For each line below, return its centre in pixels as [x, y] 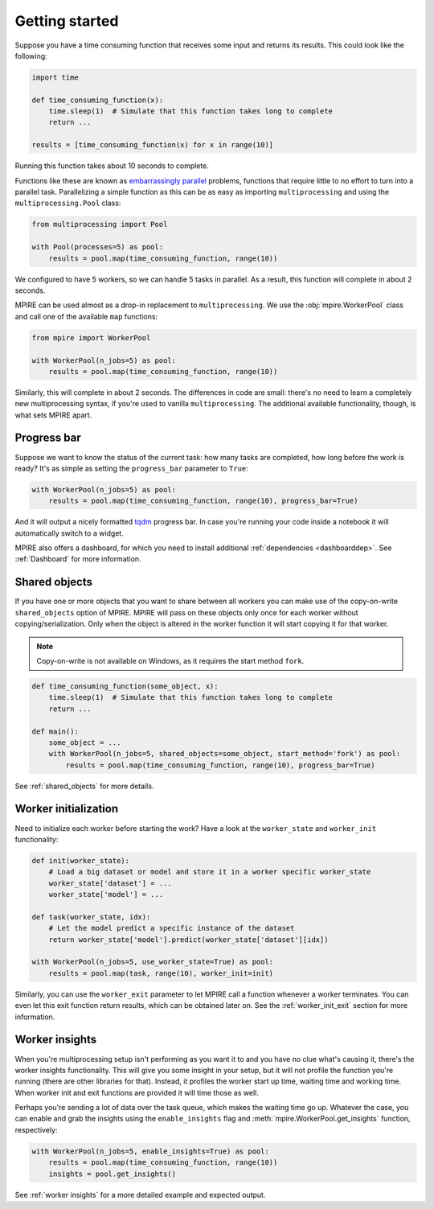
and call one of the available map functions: [86, 316]
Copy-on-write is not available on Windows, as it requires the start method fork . [170, 660]
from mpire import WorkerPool [91, 337]
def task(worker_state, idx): [91, 917]
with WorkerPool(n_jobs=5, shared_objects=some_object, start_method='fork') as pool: [225, 754]
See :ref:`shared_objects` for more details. [84, 786]
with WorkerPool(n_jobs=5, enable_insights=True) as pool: [150, 1151]
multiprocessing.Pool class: [68, 203]
